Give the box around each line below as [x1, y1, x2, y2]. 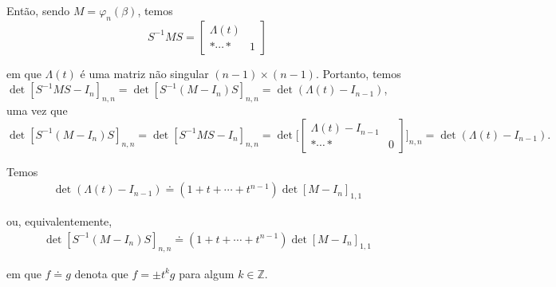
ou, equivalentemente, [6, 213, 112, 230]
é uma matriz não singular [80, 65, 209, 81]
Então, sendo [6, 2, 70, 18]
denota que [74, 265, 128, 281]
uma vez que [6, 102, 68, 119]
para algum [179, 265, 235, 281]
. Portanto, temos [315, 65, 401, 81]
